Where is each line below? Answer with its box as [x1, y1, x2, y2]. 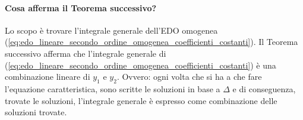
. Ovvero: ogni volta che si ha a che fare [116, 70, 262, 83]
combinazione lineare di [5, 70, 90, 83]
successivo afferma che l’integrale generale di [5, 47, 166, 59]
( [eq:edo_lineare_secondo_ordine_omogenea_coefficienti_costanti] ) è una [5, 59, 276, 71]
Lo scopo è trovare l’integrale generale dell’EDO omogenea [5, 24, 218, 36]
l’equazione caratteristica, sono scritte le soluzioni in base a [5, 82, 220, 95]
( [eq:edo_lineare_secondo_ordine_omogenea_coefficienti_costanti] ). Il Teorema [5, 35, 298, 48]
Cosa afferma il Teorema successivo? [5, 1, 157, 14]
